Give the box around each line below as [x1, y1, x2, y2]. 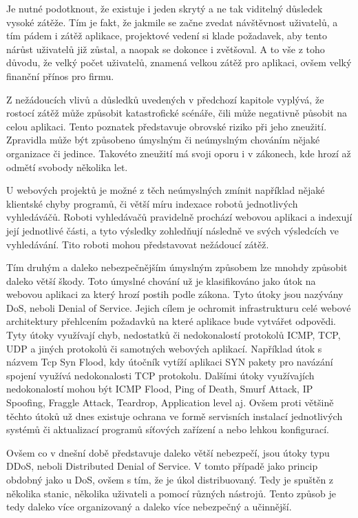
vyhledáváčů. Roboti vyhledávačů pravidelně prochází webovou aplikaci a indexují [6, 210, 352, 224]
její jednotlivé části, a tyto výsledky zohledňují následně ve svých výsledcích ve [6, 223, 339, 237]
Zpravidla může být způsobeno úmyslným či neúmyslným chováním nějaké [6, 132, 320, 147]
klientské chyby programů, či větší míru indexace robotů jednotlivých [6, 196, 298, 210]
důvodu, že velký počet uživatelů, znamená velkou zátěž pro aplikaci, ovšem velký [6, 55, 352, 70]
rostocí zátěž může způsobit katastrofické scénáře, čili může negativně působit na [6, 106, 348, 120]
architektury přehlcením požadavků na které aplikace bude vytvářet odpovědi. [6, 314, 336, 328]
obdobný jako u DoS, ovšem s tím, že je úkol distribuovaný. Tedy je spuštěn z [6, 472, 334, 486]
